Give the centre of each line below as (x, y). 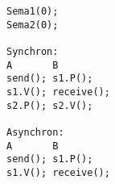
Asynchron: (35, 132)
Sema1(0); (33, 11)
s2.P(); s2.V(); (50, 105)
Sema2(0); (33, 25)
